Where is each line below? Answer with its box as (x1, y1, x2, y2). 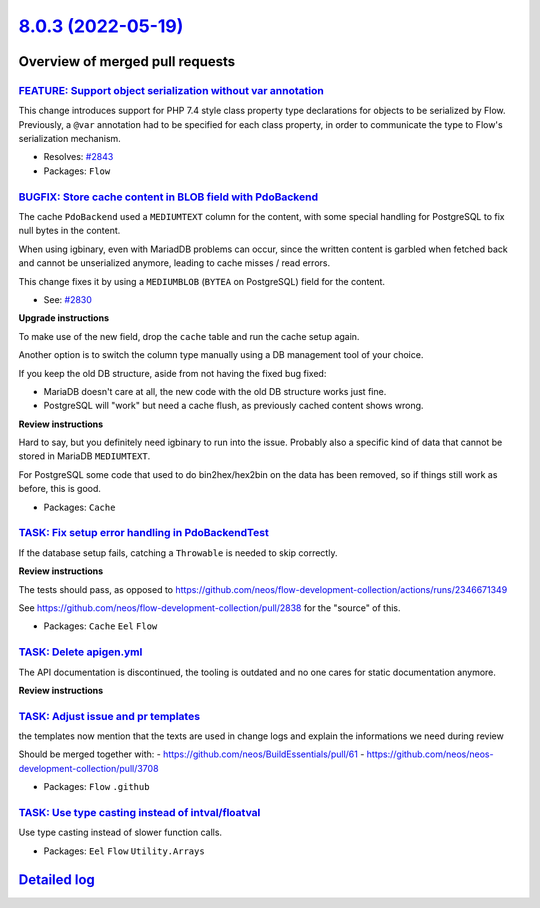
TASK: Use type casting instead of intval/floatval (18, 805, 261, 819)
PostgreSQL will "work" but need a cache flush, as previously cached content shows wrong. (43, 400, 424, 412)
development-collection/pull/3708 (18, 762, 159, 774)
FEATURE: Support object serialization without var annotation (18, 83, 324, 97)
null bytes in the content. (18, 225, 121, 237)
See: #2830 (43, 293, 92, 305)
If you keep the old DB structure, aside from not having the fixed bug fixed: (18, 367, 327, 379)
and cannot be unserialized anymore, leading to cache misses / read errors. (18, 257, 330, 269)
